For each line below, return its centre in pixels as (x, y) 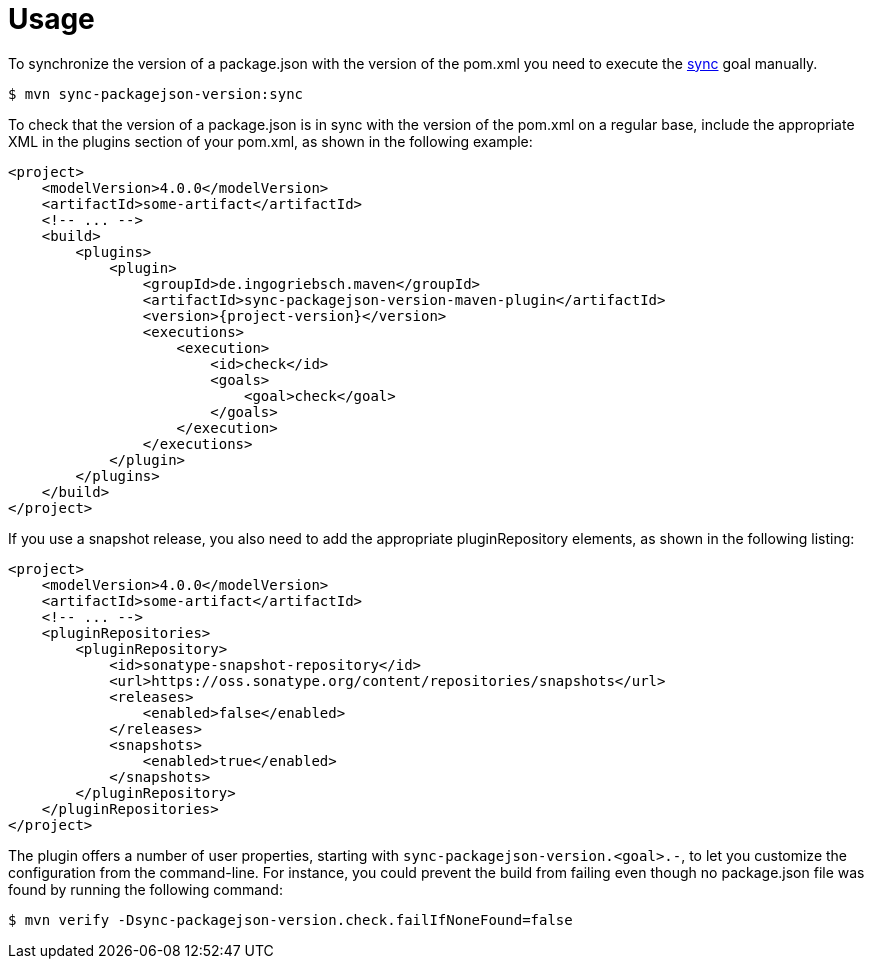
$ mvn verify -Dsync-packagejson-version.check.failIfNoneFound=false (290, 919)
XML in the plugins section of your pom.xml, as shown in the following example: (270, 141)
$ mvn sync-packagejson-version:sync (156, 93)
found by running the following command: (145, 889)
